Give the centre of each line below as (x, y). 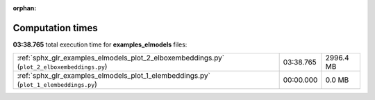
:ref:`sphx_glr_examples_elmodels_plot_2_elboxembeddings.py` (121, 58)
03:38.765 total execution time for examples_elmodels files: (100, 44)
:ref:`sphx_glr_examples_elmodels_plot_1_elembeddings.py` (114, 76)
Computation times (55, 28)
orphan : (25, 8)
